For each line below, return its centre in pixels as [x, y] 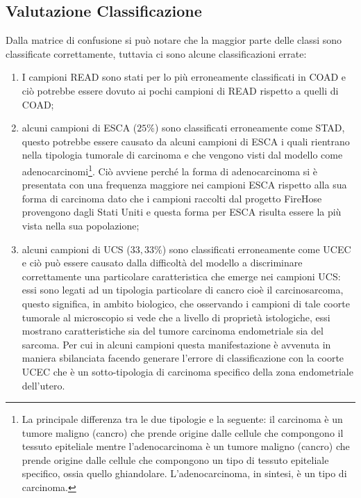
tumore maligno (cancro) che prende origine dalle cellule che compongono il [183, 432]
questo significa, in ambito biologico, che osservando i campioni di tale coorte [186, 303]
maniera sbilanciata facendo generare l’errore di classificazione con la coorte [183, 358]
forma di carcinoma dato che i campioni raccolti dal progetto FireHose [172, 198]
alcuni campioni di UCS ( [76, 249]
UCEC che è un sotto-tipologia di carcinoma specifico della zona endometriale [187, 371]
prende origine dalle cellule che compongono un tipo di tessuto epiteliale [175, 459]
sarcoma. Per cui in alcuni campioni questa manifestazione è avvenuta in [176, 344]
